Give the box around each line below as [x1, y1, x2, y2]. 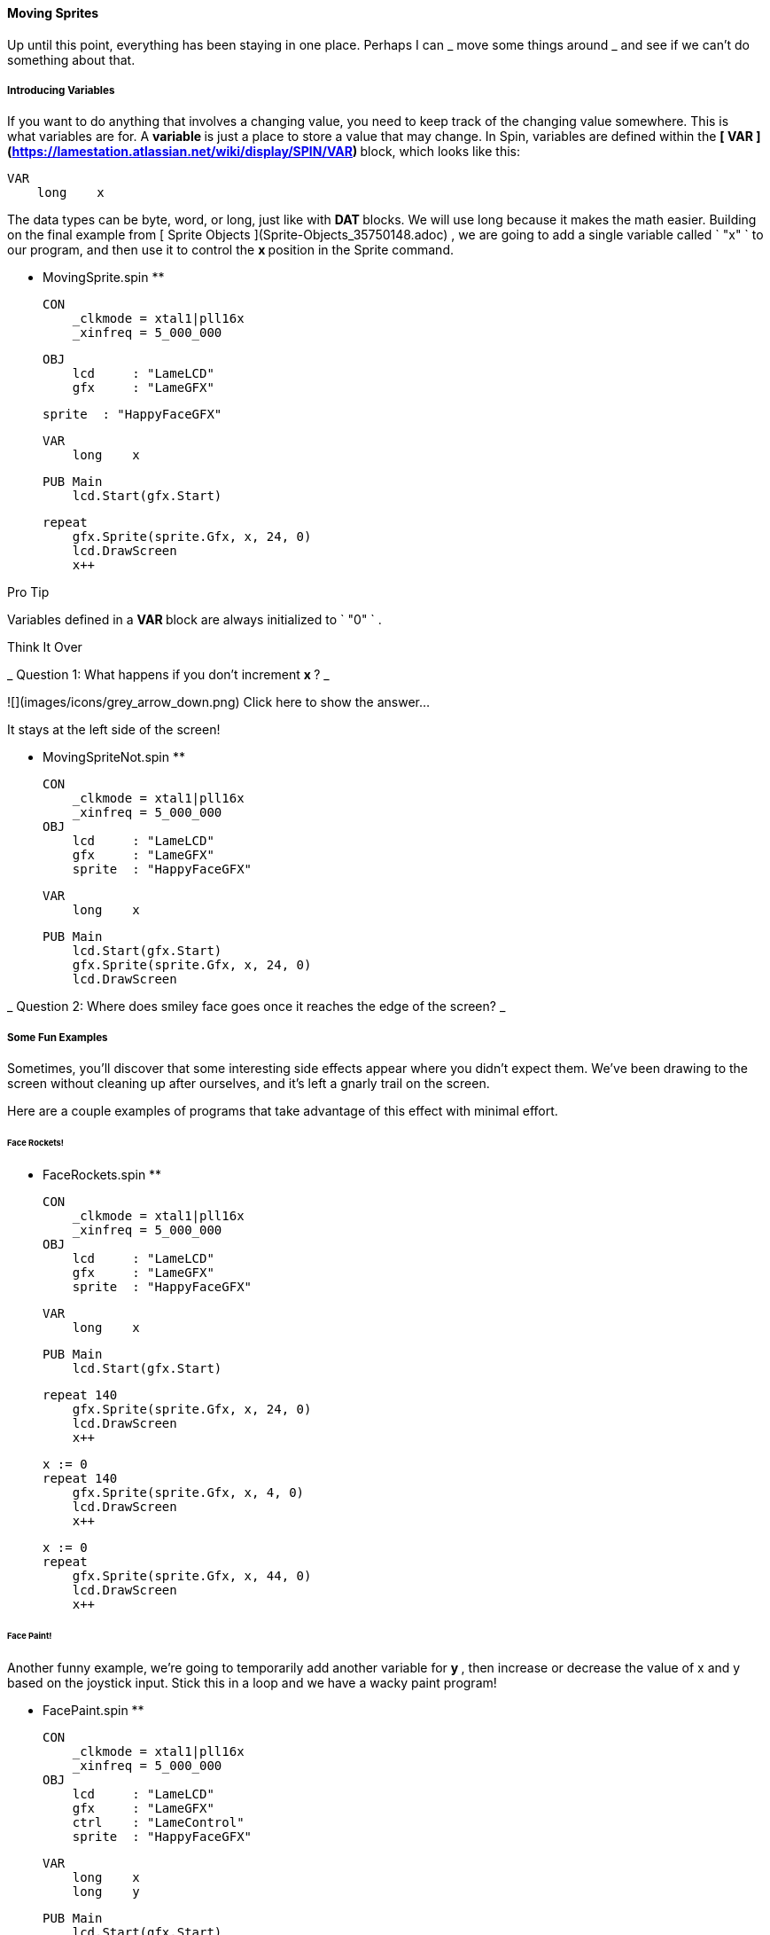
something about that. [7, 51, 136, 67]
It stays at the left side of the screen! [7, 722, 221, 738]
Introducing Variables [7, 84, 115, 97]
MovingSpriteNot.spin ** [43, 749, 185, 765]
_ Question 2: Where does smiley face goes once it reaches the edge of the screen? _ [7, 999, 506, 1015]
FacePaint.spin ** [43, 1702, 144, 1718]
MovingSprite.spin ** [43, 270, 165, 286]
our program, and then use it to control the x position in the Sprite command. [7, 242, 454, 258]
